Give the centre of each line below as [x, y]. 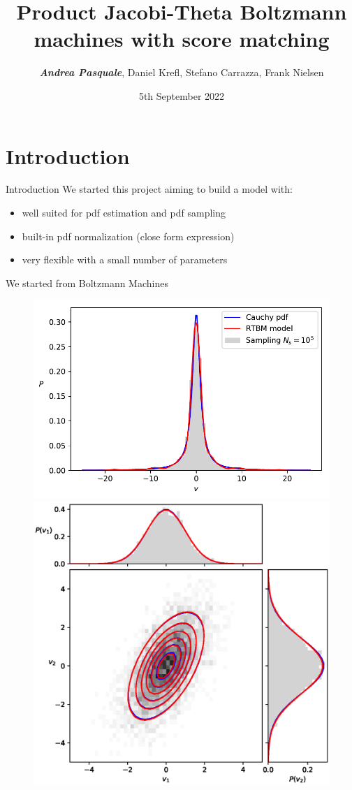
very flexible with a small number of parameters [125, 259]
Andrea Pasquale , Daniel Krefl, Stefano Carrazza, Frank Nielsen [182, 72]
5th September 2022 [182, 95]
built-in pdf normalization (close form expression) [128, 236]
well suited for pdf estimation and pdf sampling [124, 213]
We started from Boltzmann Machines [87, 283]
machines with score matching [182, 39]
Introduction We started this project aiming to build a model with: [149, 189]
